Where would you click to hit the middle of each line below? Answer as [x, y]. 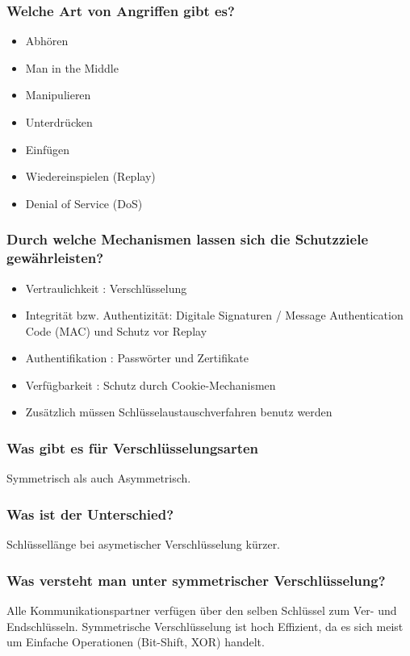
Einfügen [48, 149]
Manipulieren [58, 95]
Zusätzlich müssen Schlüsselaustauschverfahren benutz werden [179, 412]
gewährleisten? [55, 258]
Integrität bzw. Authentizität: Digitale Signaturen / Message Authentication [214, 315]
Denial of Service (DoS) [84, 203]
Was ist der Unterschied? [90, 514]
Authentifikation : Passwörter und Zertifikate [137, 358]
